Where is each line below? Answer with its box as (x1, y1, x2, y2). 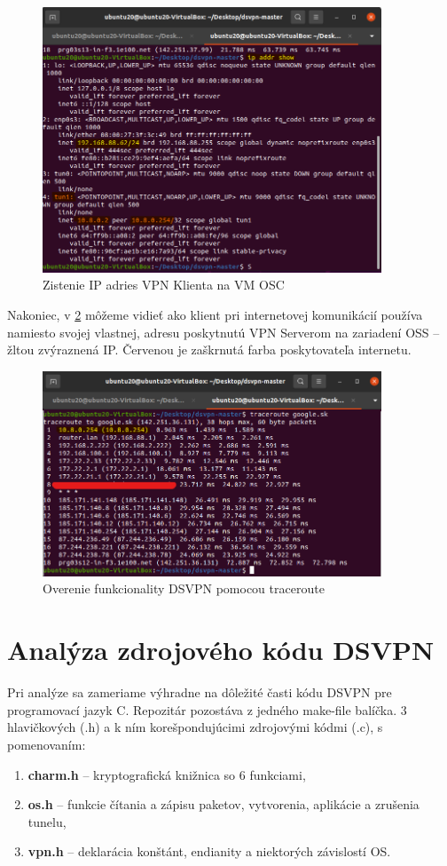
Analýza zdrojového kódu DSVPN (7, 632, 435, 668)
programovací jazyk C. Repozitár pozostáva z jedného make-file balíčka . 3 (7, 700, 407, 719)
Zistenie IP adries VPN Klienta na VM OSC (43, 275, 285, 294)
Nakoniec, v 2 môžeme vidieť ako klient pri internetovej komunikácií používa (7, 305, 423, 323)
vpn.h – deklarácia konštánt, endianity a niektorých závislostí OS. (27, 842, 391, 861)
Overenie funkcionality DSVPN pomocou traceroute (43, 579, 325, 598)
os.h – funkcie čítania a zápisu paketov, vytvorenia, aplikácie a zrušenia (27, 795, 420, 814)
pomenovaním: (7, 735, 86, 753)
